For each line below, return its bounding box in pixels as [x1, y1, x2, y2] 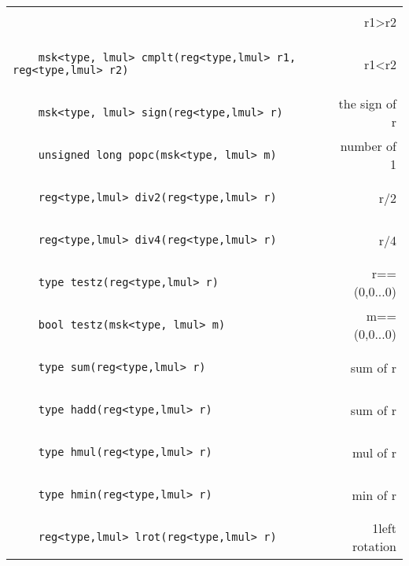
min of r [352, 485, 396, 504]
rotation [352, 537, 396, 555]
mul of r [352, 443, 396, 461]
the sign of [338, 94, 396, 112]
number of [340, 137, 396, 155]
